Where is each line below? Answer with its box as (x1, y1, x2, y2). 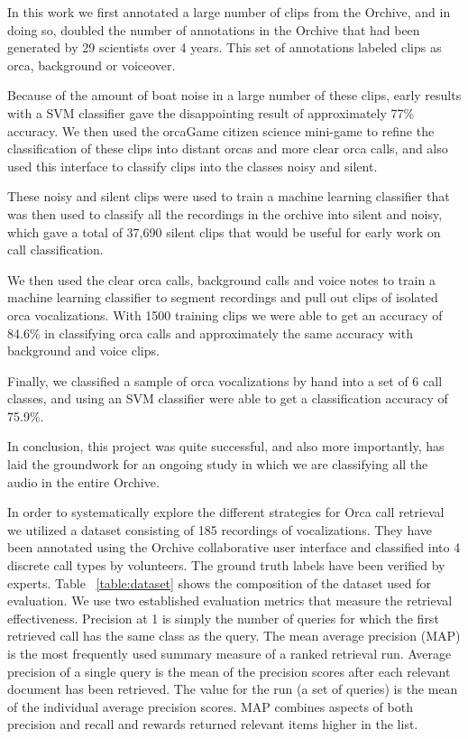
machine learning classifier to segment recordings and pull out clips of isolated (7, 288, 438, 307)
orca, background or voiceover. (7, 55, 176, 74)
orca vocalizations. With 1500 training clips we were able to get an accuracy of (7, 305, 443, 324)
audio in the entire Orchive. (7, 472, 160, 491)
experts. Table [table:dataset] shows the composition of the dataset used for (7, 573, 432, 592)
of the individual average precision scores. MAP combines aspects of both (7, 697, 413, 716)
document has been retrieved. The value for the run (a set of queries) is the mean (7, 679, 458, 698)
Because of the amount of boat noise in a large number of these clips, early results (7, 86, 462, 105)
